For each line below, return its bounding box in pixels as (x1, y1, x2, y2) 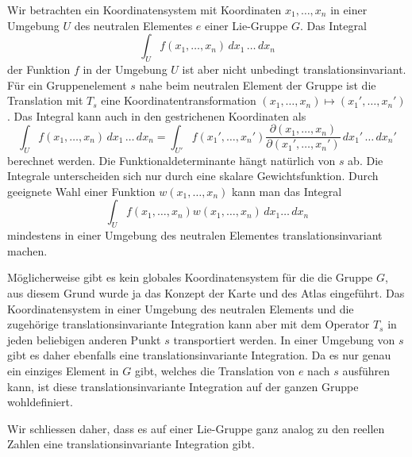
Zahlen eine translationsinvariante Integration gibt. (7, 436, 255, 452)
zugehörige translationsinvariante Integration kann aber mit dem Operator (7, 316, 370, 332)
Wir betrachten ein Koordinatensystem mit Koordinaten (7, 2, 282, 17)
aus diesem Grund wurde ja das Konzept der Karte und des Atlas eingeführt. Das (7, 284, 405, 301)
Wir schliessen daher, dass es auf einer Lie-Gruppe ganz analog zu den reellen (7, 420, 385, 436)
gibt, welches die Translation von (134, 362, 295, 378)
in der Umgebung (83, 60, 167, 77)
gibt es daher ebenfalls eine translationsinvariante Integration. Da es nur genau (7, 347, 391, 363)
